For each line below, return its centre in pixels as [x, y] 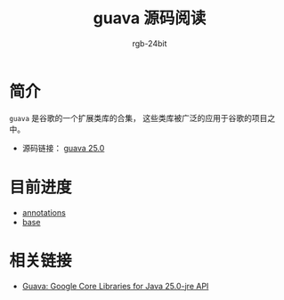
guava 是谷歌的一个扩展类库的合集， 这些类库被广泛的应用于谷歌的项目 [138, 118]
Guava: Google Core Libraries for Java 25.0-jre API [115, 286]
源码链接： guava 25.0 [63, 148]
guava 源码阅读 [150, 18]
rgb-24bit [150, 43]
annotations [44, 212]
